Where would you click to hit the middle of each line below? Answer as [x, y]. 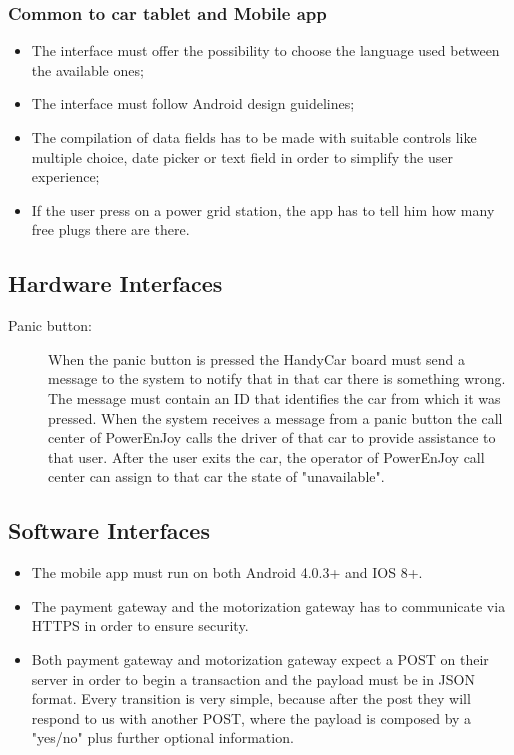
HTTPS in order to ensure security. [140, 625]
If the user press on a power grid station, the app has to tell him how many [263, 209]
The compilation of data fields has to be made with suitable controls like [254, 137]
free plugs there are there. [110, 229]
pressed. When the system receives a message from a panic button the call [275, 417]
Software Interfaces [109, 530]
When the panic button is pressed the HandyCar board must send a [257, 358]
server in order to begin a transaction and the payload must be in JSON [253, 678]
